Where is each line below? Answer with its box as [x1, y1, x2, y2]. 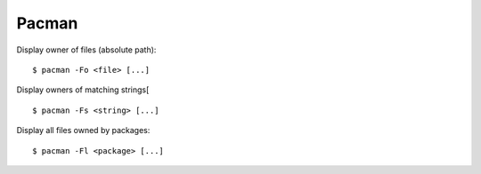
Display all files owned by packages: [16, 125, 151, 136]
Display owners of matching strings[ [16, 84, 150, 95]
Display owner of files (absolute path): [16, 44, 157, 55]
